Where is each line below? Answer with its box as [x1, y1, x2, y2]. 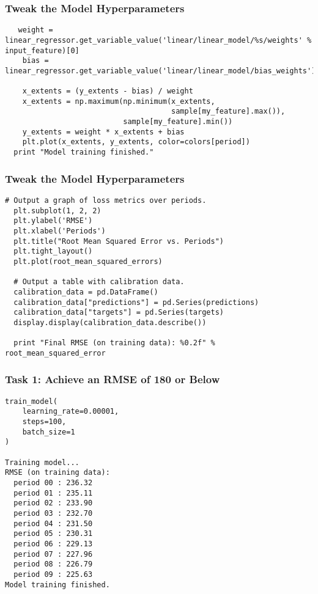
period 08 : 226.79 [13, 560, 93, 569]
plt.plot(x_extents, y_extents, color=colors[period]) [22, 137, 250, 147]
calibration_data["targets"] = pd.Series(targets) [13, 308, 224, 317]
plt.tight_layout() [13, 247, 93, 256]
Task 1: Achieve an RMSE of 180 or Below [5, 372, 220, 387]
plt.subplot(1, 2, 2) [13, 206, 102, 215]
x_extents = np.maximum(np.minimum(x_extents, [22, 97, 215, 106]
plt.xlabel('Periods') [13, 226, 106, 235]
